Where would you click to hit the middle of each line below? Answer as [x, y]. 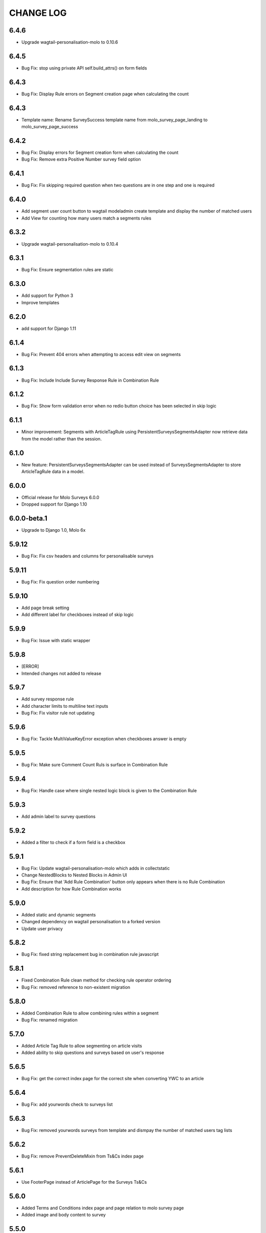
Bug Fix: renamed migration [50, 1020]
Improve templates [40, 302]
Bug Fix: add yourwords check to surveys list [67, 1104]
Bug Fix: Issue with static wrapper [56, 641]
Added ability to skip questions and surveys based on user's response [93, 1052]
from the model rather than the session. [62, 438]
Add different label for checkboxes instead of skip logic [78, 615]
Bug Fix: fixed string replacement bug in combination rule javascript [90, 954]
